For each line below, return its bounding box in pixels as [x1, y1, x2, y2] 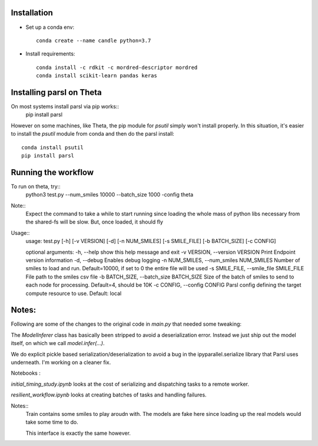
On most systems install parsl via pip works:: [11, 103, 119, 110]
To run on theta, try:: [11, 183, 61, 190]
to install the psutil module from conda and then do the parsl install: [11, 130, 175, 137]
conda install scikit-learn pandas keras [36, 73, 157, 79]
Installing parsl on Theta [11, 87, 102, 97]
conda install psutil [21, 144, 84, 150]
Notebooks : [11, 369, 41, 377]
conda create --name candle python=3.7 [36, 37, 151, 44]
